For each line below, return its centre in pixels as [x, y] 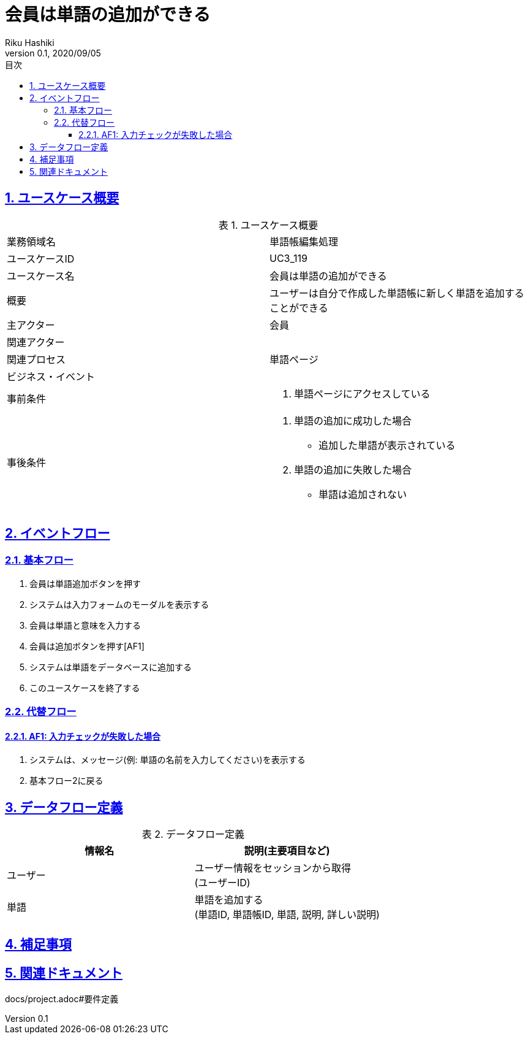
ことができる [299, 308]
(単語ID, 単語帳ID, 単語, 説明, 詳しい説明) [287, 915]
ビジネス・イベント [51, 376]
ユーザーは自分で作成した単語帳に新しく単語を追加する [397, 293]
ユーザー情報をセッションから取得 [273, 868]
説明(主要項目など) [287, 851]
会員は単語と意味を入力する [85, 625]
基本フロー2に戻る [66, 781]
